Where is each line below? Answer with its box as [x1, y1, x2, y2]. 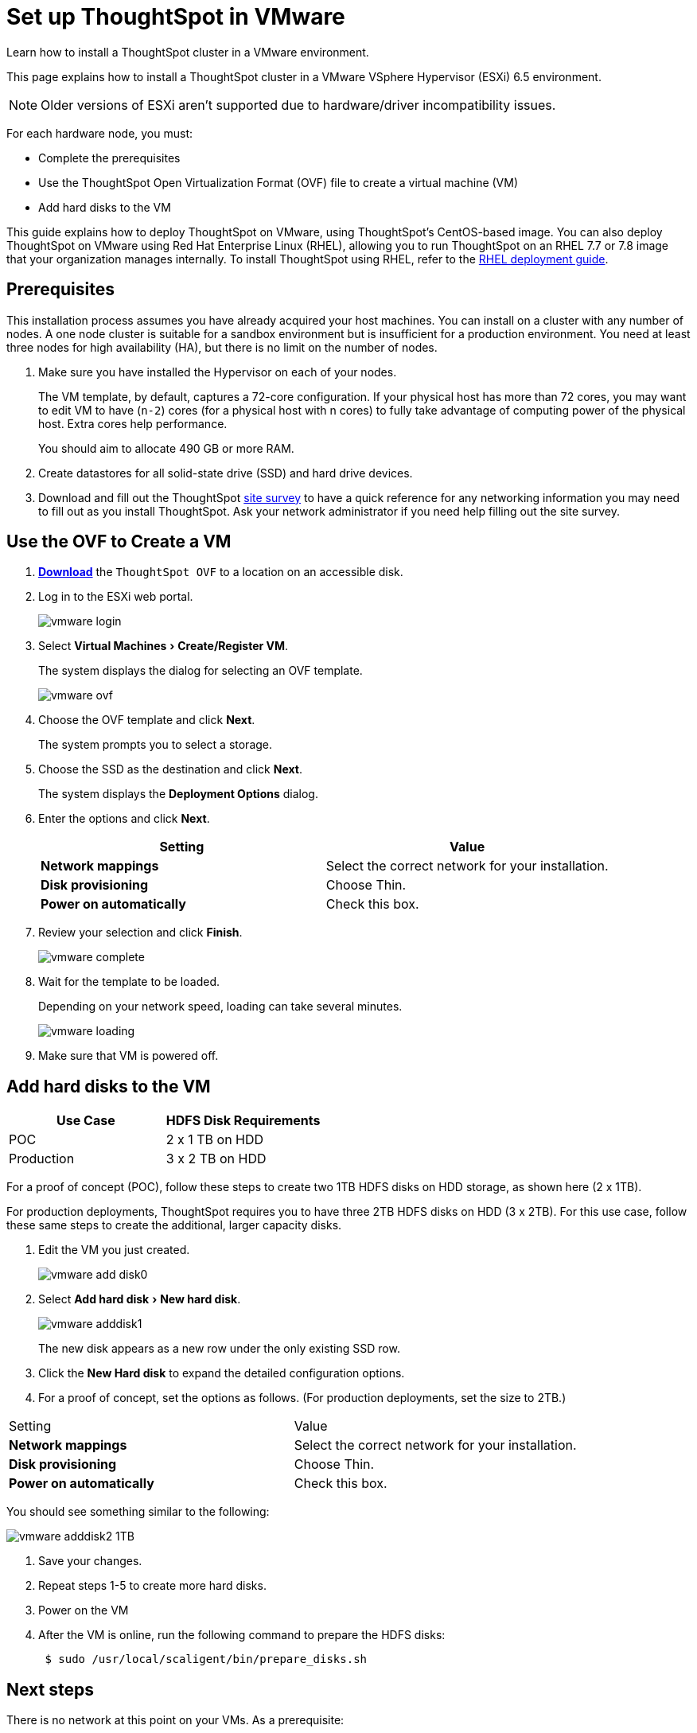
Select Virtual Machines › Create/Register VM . [38, 639, 289, 653]
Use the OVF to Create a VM [6, 532, 232, 552]
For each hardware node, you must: [6, 126, 193, 140]
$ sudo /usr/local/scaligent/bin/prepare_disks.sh [45, 1653, 368, 1666]
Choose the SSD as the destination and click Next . [38, 762, 302, 777]
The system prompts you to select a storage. [38, 738, 273, 752]
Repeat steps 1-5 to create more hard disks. [38, 1579, 267, 1593]
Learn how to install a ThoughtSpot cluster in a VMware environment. [6, 45, 369, 59]
